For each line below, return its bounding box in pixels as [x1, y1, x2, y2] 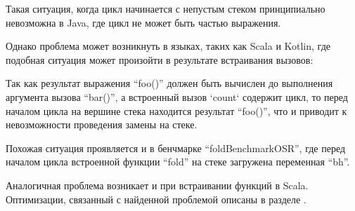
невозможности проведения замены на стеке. [6, 117, 198, 132]
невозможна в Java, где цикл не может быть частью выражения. [6, 15, 281, 29]
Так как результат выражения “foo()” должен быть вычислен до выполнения [6, 76, 333, 90]
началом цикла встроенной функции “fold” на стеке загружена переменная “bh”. [6, 154, 350, 169]
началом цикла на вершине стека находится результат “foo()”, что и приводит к [6, 103, 347, 118]
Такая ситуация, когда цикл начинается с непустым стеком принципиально [6, 1, 325, 15]
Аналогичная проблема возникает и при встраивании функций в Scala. [6, 177, 309, 192]
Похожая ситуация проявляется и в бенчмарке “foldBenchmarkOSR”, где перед [6, 140, 346, 155]
